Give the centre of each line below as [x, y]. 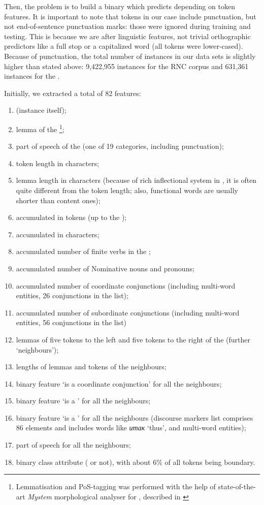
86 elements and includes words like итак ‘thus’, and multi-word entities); [131, 428]
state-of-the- [237, 486]
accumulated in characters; [58, 234]
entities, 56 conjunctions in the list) [71, 322]
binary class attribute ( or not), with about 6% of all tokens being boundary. [136, 462]
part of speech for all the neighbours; [73, 445]
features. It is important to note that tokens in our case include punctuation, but [130, 16]
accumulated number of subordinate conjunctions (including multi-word [128, 312]
